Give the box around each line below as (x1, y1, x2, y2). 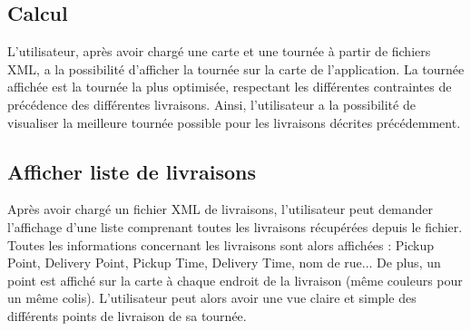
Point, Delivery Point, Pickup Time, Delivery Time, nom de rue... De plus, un (7, 253, 441, 272)
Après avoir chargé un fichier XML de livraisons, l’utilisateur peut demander (7, 200, 434, 219)
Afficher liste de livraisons (7, 157, 256, 185)
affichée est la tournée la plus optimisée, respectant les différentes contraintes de (7, 77, 452, 96)
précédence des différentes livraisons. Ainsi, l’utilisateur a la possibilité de (7, 94, 416, 113)
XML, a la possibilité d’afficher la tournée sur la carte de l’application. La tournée (7, 59, 465, 78)
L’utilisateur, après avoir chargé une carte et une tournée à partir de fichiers (7, 42, 431, 61)
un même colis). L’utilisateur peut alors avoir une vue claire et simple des (7, 288, 417, 307)
